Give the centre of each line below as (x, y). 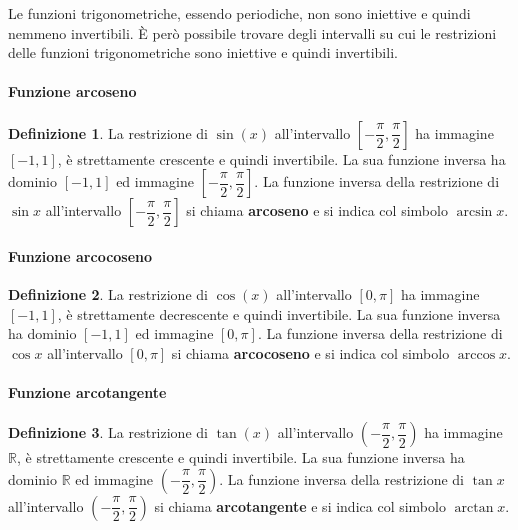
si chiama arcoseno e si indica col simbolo (317, 210)
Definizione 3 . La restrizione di (108, 432)
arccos (476, 354)
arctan (474, 507)
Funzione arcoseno (72, 91)
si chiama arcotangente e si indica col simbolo (300, 505)
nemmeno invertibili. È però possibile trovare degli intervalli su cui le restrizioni (252, 32)
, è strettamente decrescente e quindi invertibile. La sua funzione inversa (279, 313)
